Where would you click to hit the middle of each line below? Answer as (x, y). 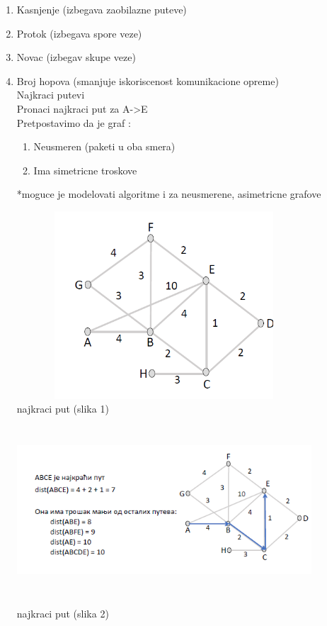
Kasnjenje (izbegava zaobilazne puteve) (102, 9)
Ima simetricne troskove (85, 170)
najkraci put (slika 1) (63, 409)
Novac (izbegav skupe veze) (76, 57)
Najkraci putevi (51, 95)
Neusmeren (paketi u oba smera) (104, 146)
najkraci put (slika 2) (63, 613)
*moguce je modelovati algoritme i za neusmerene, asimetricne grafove (169, 194)
